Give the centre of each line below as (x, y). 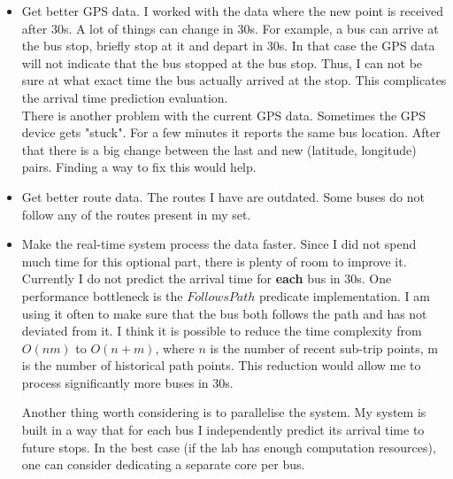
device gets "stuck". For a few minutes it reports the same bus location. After (231, 132)
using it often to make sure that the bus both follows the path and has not (224, 313)
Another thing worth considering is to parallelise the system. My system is (224, 412)
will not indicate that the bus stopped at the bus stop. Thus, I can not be (222, 62)
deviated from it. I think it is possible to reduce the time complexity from (222, 331)
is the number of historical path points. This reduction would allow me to (221, 365)
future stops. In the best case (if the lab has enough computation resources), (229, 447)
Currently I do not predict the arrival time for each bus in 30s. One (207, 278)
